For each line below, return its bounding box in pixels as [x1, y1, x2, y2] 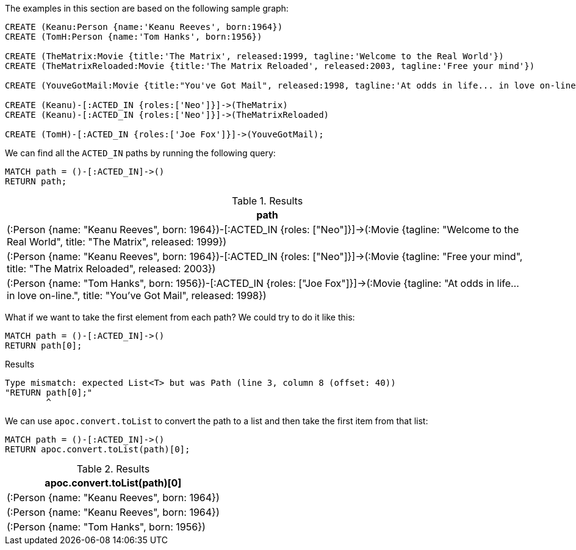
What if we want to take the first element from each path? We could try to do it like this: [5, 312, 355, 322]
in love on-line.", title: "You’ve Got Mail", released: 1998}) [7, 289, 267, 302]
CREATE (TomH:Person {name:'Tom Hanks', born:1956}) [5, 32, 262, 42]
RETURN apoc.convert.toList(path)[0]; [5, 444, 190, 454]
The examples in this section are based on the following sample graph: [5, 3, 289, 13]
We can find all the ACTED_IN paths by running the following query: [5, 148, 276, 158]
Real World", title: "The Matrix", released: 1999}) [7, 236, 227, 248]
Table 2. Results [76, 463, 150, 475]
